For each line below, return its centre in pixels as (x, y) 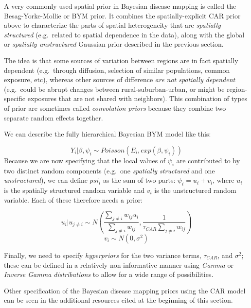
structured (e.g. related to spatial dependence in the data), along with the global (124, 34)
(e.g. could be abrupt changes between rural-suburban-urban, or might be (114, 89)
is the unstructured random (195, 190)
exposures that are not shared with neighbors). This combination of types (137, 98)
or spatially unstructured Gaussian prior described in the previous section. (114, 44)
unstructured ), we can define (46, 180)
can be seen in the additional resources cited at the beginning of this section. (118, 300)
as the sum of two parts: (139, 180)
